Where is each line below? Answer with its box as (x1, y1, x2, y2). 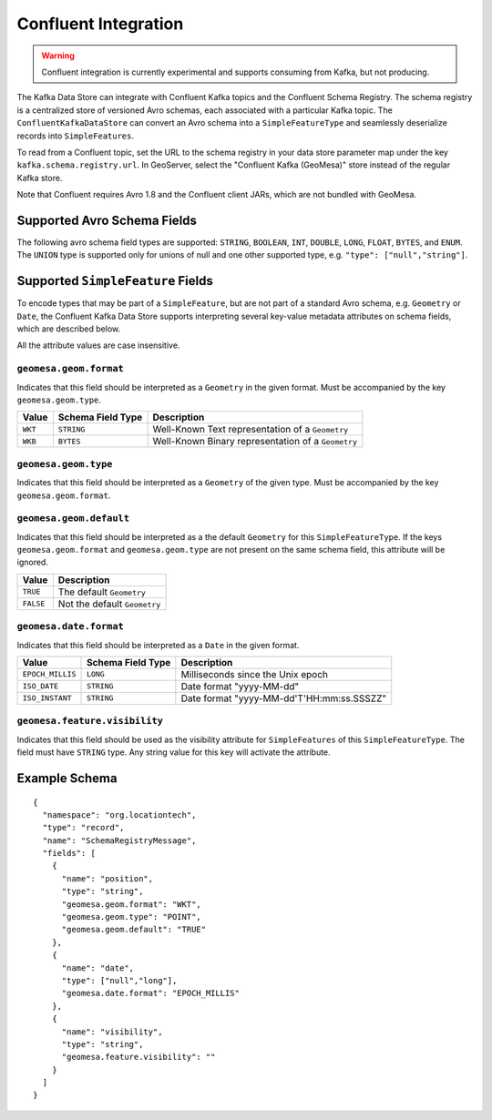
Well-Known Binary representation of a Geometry (152, 435, 358, 448)
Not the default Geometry (57, 597, 161, 610)
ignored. (16, 556, 49, 568)
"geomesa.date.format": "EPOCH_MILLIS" (61, 988, 241, 999)
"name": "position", (61, 873, 154, 883)
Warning (41, 50, 75, 61)
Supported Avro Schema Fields (16, 212, 198, 228)
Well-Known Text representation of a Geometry (152, 423, 349, 436)
